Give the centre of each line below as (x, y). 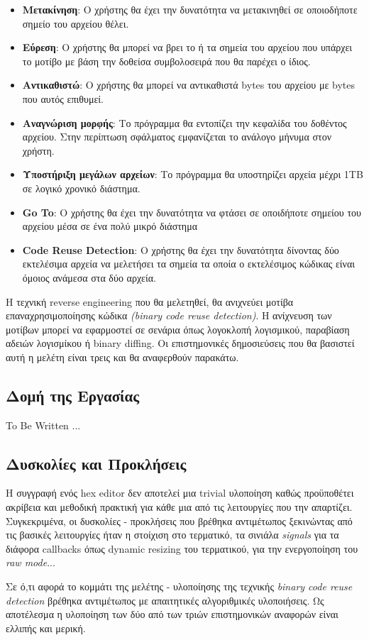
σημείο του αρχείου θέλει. (76, 23)
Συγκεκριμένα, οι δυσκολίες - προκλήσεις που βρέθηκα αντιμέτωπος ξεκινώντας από (179, 520)
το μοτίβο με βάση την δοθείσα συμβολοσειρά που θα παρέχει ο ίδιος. (166, 61)
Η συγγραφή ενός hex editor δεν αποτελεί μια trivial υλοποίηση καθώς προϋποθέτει (180, 493)
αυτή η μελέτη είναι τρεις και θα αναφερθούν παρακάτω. (122, 357)
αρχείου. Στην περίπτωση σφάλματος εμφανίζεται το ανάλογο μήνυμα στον (177, 137)
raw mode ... (31, 562)
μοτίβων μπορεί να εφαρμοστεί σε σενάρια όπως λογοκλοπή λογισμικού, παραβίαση (178, 329)
